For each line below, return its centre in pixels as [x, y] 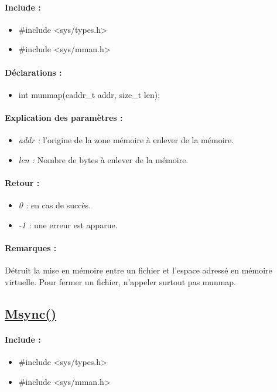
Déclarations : [33, 72]
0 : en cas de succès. [55, 205]
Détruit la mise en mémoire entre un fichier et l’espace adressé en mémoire [138, 270]
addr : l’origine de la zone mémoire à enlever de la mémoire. [126, 140]
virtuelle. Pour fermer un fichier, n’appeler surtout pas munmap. [121, 281]
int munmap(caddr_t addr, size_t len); [89, 94]
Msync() [31, 313]
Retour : [22, 182]
